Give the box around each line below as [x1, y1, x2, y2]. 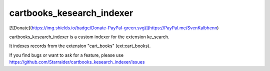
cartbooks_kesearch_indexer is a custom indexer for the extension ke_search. [9, 34, 169, 40]
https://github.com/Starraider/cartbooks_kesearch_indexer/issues [9, 59, 145, 65]
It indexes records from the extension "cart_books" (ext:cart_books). [9, 43, 151, 49]
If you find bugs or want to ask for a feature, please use [9, 52, 124, 58]
